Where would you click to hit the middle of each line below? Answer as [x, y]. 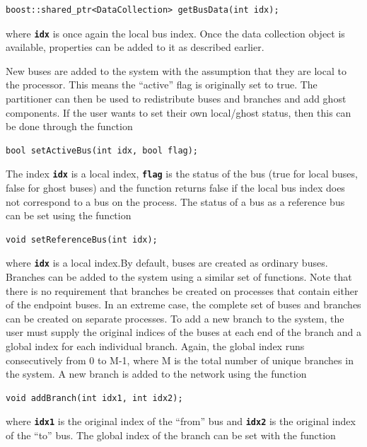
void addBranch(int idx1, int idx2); [94, 398]
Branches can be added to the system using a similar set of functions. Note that [179, 277]
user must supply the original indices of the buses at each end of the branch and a [184, 332]
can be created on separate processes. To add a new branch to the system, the [175, 318]
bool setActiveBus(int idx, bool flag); [102, 150]
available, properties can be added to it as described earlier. [135, 47]
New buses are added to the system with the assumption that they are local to [176, 70]
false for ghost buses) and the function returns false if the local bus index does [175, 188]
